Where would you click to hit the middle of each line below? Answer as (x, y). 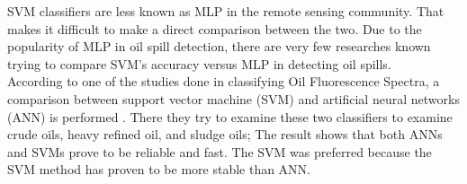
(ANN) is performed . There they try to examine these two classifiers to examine (230, 116)
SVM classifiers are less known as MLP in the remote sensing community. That (226, 11)
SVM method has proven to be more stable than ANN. (159, 169)
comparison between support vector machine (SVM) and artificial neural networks (233, 98)
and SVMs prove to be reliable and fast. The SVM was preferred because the (220, 151)
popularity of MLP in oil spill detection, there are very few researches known (219, 46)
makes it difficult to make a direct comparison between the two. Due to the (215, 28)
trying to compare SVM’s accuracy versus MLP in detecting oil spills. (199, 63)
